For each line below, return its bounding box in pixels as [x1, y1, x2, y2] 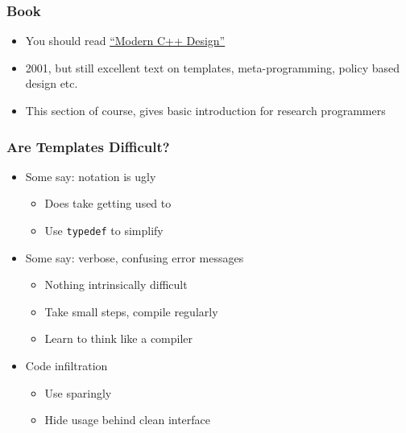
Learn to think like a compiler [44, 330, 193, 347]
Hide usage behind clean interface [44, 411, 211, 428]
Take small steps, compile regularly [44, 303, 218, 320]
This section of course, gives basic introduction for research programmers [25, 102, 386, 118]
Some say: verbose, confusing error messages [25, 249, 244, 266]
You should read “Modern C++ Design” [25, 32, 226, 49]
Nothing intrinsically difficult [44, 276, 188, 293]
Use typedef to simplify [44, 222, 164, 238]
